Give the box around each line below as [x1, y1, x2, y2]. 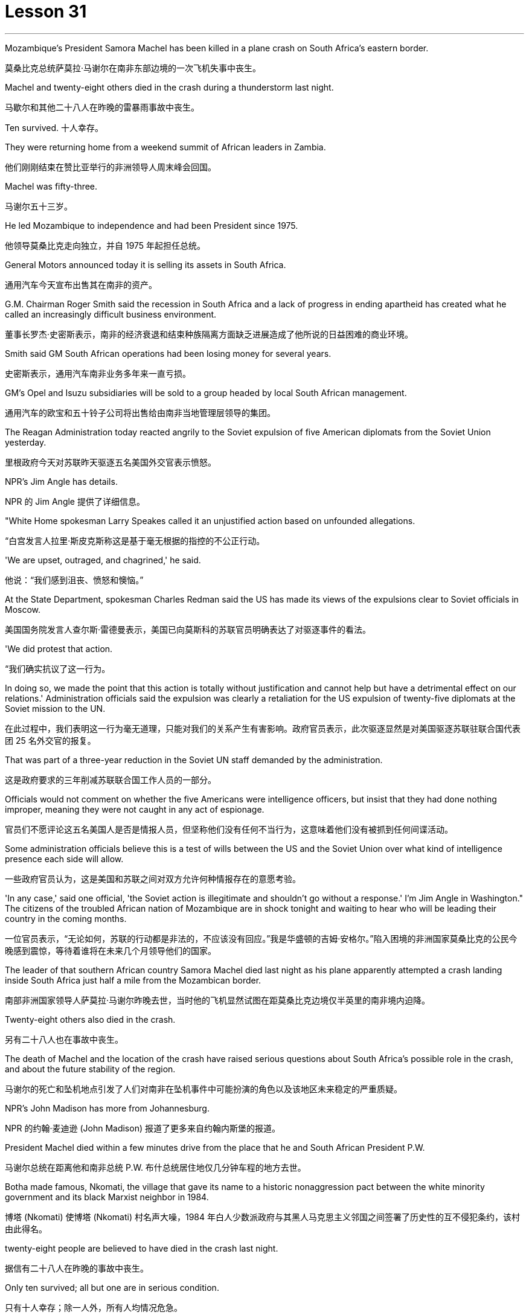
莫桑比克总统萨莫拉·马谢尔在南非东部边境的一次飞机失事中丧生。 [5, 62, 261, 73]
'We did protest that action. [5, 643, 113, 654]
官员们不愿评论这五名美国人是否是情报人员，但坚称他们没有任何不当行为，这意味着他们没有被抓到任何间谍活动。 [5, 824, 453, 834]
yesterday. [5, 437, 46, 447]
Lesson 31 [5, 1, 87, 22]
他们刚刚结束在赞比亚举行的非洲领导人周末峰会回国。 [5, 161, 216, 172]
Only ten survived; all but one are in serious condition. [5, 1282, 219, 1293]
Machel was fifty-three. [5, 181, 98, 191]
